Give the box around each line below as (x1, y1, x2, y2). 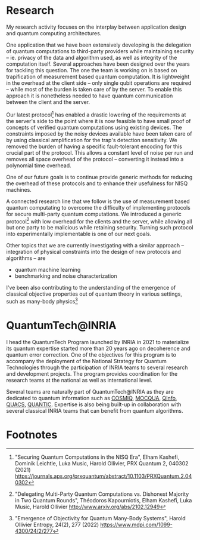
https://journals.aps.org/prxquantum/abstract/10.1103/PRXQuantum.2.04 (14, 473, 192, 480)
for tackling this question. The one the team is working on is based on (6, 66, 177, 73)
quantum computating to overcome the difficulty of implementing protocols (6, 204, 190, 211)
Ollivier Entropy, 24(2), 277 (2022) (14, 521, 99, 528)
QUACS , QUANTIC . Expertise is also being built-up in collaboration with (6, 401, 182, 408)
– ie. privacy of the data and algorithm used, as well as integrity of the (6, 54, 177, 61)
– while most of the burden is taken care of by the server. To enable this (6, 85, 182, 93)
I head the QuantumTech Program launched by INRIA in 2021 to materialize (6, 338, 189, 345)
